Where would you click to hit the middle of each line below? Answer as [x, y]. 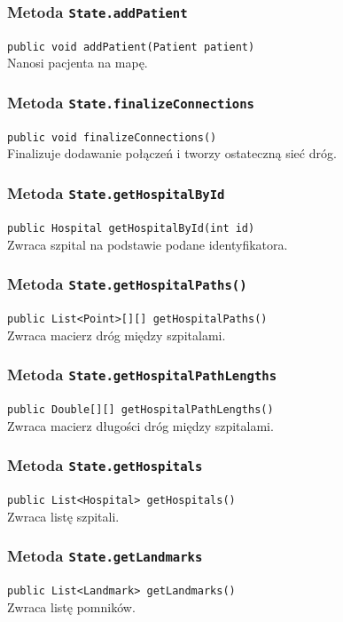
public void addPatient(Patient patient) [131, 47]
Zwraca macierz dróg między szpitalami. [117, 335]
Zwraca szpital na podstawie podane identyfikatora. [148, 244]
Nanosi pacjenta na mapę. [78, 63]
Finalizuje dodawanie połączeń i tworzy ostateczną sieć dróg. [172, 153]
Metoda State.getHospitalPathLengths [142, 375]
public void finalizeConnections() [112, 137]
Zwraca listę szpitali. [63, 516]
